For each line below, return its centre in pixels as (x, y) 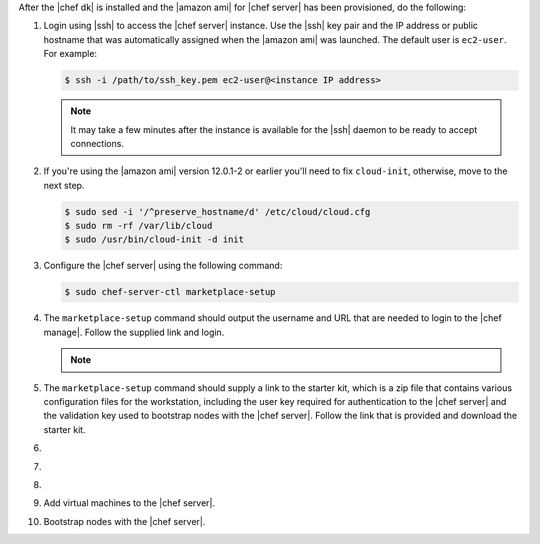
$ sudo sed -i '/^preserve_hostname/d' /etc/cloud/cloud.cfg (217, 211)
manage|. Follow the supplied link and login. (134, 332)
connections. (97, 143)
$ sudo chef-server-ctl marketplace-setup (170, 292)
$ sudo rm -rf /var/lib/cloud (138, 226)
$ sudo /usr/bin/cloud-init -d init (154, 239)
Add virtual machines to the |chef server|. (129, 503)
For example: (70, 54)
